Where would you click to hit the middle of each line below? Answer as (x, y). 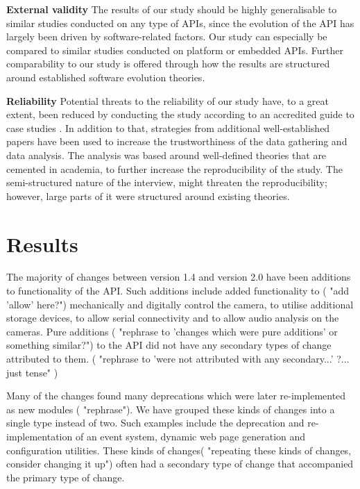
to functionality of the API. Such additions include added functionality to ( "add (178, 291)
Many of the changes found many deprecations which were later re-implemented (176, 396)
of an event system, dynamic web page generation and (190, 436)
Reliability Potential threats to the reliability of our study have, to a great (168, 100)
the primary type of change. (66, 477)
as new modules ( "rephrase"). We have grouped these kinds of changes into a (171, 409)
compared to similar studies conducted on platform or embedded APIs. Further (175, 50)
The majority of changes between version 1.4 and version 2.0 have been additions (179, 277)
